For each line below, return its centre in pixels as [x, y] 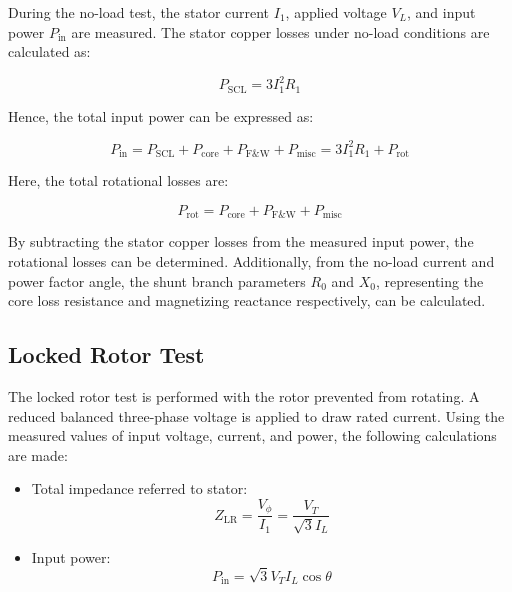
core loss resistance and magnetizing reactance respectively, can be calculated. [247, 300]
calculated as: [49, 51]
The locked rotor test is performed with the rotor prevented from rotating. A [244, 395]
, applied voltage [336, 12]
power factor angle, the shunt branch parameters [157, 280]
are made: [38, 454]
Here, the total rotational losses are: [118, 180]
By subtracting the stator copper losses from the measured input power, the [241, 241]
